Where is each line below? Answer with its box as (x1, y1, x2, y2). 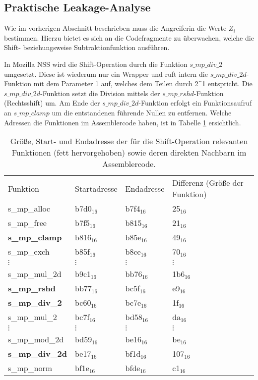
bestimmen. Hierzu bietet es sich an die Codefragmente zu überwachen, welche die (4, 32, 254, 43)
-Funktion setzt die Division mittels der (40, 88, 160, 98)
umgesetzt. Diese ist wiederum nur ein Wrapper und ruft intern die (4, 68, 208, 79)
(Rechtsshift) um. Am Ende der (4, 98, 100, 108)
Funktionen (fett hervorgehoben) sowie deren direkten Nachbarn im (11, 147, 247, 159)
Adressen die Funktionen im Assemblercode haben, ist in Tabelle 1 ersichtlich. (4, 117, 241, 127)
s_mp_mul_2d (8, 268, 62, 280)
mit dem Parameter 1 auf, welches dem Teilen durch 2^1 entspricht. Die (33, 78, 253, 89)
